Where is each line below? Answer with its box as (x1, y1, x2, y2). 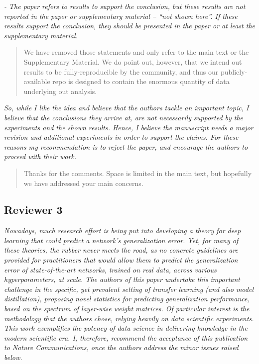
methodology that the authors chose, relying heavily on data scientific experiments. (4, 313, 254, 323)
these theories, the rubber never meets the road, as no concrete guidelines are (4, 245, 239, 255)
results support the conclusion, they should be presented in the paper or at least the (4, 20, 256, 31)
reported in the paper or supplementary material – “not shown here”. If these (4, 10, 238, 21)
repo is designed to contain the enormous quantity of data (52, 76, 230, 87)
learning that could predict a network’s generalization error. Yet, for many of (4, 235, 239, 245)
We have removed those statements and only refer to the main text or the (23, 47, 249, 57)
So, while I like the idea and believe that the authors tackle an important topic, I (4, 102, 249, 113)
